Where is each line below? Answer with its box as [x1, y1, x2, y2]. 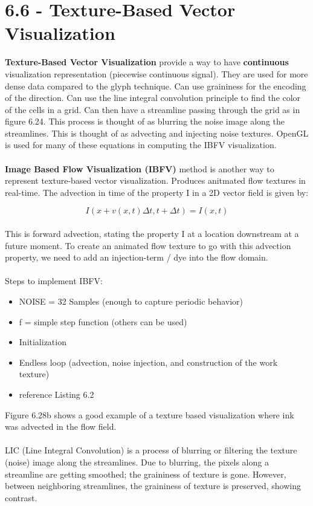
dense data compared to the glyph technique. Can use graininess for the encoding [5, 79, 306, 92]
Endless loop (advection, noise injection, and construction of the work [19, 355, 278, 368]
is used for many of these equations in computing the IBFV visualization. [5, 138, 277, 151]
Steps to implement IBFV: [5, 274, 103, 287]
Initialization [19, 336, 66, 348]
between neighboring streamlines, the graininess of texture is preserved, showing [5, 479, 301, 492]
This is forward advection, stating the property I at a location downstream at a [5, 227, 299, 240]
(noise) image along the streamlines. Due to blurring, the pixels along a [5, 455, 269, 468]
